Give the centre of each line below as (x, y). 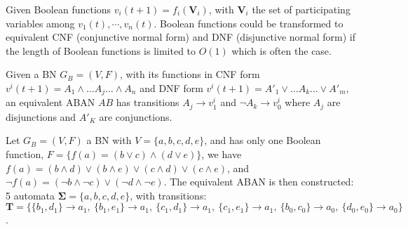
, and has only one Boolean (263, 140)
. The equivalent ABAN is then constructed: (259, 182)
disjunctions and (41, 116)
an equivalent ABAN (50, 102)
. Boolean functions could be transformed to (249, 23)
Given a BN (31, 74)
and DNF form (171, 87)
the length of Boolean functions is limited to (101, 50)
